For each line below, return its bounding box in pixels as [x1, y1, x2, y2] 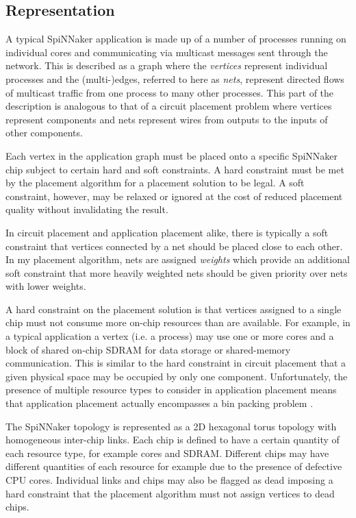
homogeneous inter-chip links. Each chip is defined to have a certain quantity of [5, 432, 340, 447]
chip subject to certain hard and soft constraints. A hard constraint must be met [5, 162, 344, 176]
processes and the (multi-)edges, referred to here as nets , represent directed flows [5, 71, 344, 86]
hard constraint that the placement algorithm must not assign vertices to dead [5, 486, 335, 500]
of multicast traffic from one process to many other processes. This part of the [5, 85, 334, 99]
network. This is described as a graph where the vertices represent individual [5, 58, 328, 73]
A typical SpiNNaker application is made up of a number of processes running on [5, 32, 346, 46]
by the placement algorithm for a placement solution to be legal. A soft [5, 175, 305, 190]
